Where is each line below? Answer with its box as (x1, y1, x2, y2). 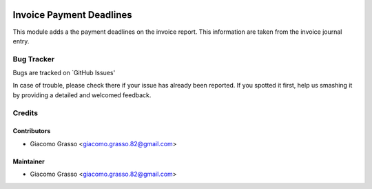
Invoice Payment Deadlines (12, 9, 132, 21)
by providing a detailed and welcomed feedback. (12, 90, 152, 99)
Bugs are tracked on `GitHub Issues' (12, 69, 116, 77)
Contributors (12, 127, 51, 135)
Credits (12, 108, 38, 117)
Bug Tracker (12, 54, 55, 63)
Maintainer (12, 157, 45, 166)
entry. (12, 37, 30, 45)
